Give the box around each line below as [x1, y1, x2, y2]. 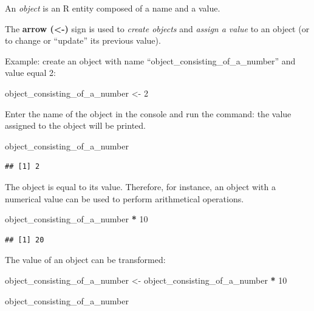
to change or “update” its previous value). [5, 34, 161, 47]
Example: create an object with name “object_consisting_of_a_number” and [5, 54, 296, 67]
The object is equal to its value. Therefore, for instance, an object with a [5, 180, 276, 193]
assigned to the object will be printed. [5, 119, 146, 132]
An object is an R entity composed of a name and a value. [5, 2, 220, 14]
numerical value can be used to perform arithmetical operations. [5, 192, 244, 205]
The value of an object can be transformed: [5, 253, 166, 266]
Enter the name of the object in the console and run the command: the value [5, 107, 292, 120]
